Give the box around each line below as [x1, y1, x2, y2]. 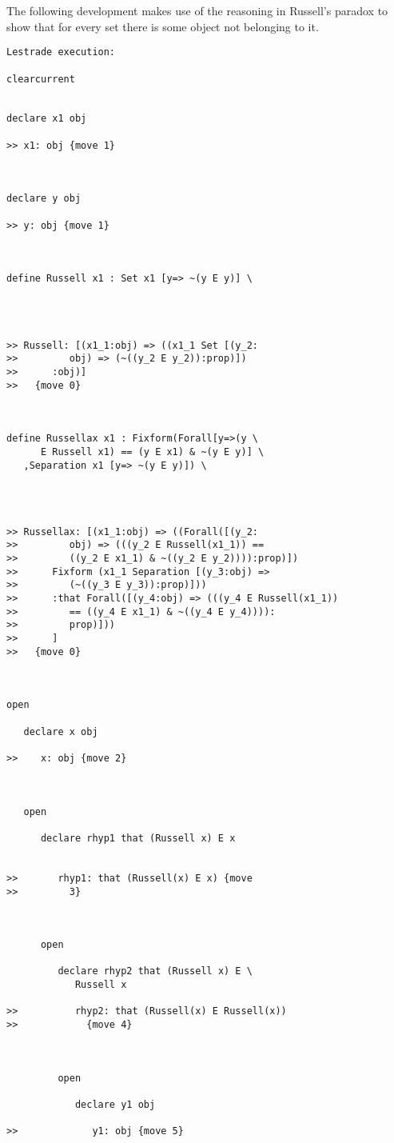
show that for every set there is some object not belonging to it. [6, 18, 319, 34]
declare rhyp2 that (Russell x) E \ [58, 965, 253, 977]
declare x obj [23, 725, 98, 737]
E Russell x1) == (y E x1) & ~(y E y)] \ [40, 446, 265, 458]
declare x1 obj [6, 113, 87, 125]
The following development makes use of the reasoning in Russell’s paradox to [6, 2, 388, 18]
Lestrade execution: [6, 46, 116, 58]
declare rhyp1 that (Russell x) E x [40, 832, 236, 844]
